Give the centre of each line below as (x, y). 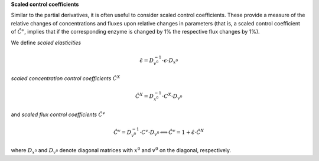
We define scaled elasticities (46, 42)
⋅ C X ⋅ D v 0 (172, 96)
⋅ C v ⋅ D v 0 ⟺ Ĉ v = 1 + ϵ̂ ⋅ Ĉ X (172, 132)
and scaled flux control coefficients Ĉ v (58, 114)
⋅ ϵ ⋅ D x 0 (170, 61)
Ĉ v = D (122, 132)
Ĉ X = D (144, 96)
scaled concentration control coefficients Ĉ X (66, 78)
